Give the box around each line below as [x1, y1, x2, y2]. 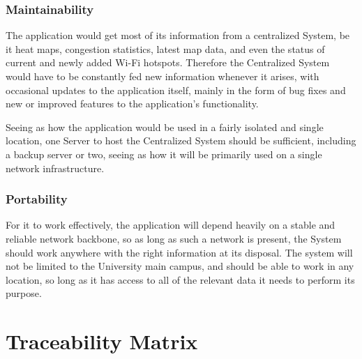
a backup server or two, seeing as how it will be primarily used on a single [6, 146, 322, 161]
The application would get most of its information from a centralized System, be [6, 28, 350, 43]
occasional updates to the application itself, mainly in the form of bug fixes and [6, 82, 346, 97]
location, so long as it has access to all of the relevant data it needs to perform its [6, 272, 355, 287]
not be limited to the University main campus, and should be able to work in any [6, 259, 354, 273]
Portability [6, 190, 68, 208]
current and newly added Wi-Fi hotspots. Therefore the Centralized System [6, 55, 330, 70]
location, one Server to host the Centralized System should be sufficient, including [6, 133, 356, 148]
